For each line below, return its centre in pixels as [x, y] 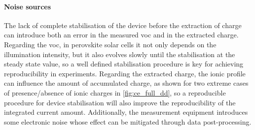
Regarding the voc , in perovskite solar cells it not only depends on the [110, 44]
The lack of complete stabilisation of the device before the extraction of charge [123, 25]
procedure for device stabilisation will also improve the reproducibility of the [120, 102]
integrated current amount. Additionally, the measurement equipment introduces [126, 112]
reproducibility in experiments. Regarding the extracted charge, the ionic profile [125, 73]
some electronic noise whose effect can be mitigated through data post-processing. [128, 121]
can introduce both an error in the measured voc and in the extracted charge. [121, 35]
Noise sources [28, 6]
